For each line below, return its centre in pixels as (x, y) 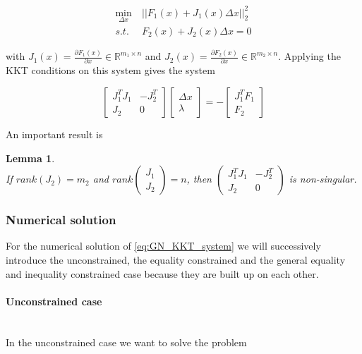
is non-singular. (323, 179)
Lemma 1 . (30, 158)
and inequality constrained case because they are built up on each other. (162, 273)
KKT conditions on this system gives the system (110, 70)
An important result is (54, 134)
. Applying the (309, 56)
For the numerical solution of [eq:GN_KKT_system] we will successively (163, 246)
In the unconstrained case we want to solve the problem (126, 342)
